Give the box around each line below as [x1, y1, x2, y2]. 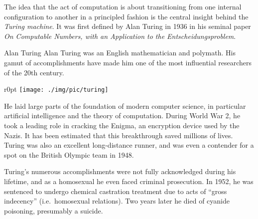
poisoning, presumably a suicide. [4, 205, 103, 216]
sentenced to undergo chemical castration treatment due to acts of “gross [4, 186, 227, 196]
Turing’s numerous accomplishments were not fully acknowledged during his [4, 166, 236, 177]
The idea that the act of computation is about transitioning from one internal [4, 1, 242, 11]
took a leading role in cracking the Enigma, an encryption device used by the [4, 120, 240, 130]
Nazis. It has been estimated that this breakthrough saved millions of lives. [4, 130, 233, 140]
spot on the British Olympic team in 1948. [4, 149, 134, 160]
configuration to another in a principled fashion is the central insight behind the [4, 11, 249, 21]
